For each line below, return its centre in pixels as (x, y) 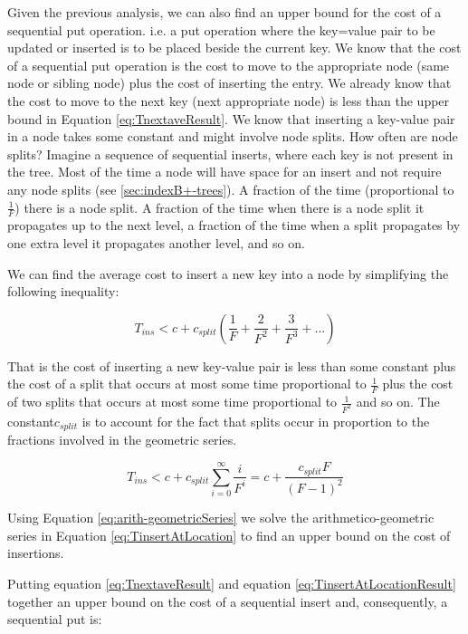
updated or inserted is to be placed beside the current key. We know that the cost (234, 48)
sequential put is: (55, 619)
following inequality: (63, 291)
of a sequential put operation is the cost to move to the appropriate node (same (229, 65)
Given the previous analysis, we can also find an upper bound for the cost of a (224, 12)
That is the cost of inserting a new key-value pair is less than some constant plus (232, 365)
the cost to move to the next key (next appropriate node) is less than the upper (229, 100)
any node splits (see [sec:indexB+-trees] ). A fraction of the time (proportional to (231, 189)
